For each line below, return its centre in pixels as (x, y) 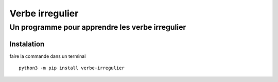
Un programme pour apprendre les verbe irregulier (98, 27)
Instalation (27, 44)
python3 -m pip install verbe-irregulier (72, 68)
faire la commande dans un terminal (48, 56)
